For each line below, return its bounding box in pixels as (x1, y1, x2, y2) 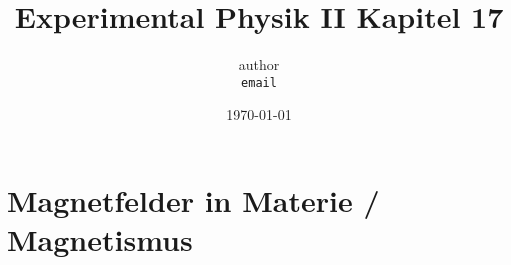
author (238, 54, 280, 75)
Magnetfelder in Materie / (7, 179, 380, 220)
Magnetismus (7, 219, 193, 260)
